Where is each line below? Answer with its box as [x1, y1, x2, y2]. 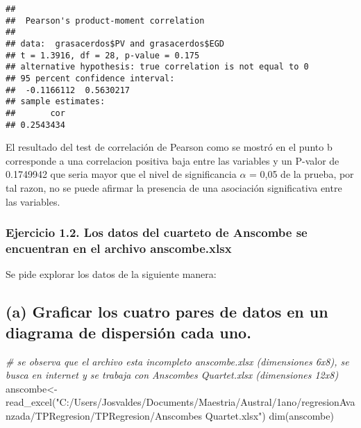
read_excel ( [6, 395, 56, 409]
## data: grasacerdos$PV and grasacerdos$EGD [6, 38, 224, 49]
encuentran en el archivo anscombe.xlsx [6, 240, 232, 257]
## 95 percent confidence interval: [6, 73, 175, 83]
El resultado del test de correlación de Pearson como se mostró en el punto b [6, 140, 333, 154]
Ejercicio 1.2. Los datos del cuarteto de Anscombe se [6, 224, 308, 241]
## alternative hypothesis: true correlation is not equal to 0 [6, 62, 309, 72]
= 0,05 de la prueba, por [249, 167, 354, 181]
